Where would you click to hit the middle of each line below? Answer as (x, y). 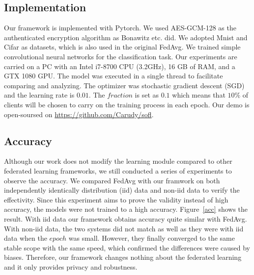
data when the (26, 238)
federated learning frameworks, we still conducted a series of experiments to (118, 170)
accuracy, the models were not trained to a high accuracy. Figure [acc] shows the (126, 209)
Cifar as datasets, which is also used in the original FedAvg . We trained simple (122, 47)
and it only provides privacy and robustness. (71, 266)
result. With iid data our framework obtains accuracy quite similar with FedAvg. (126, 218)
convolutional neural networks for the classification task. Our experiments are (121, 56)
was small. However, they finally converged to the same (152, 238)
